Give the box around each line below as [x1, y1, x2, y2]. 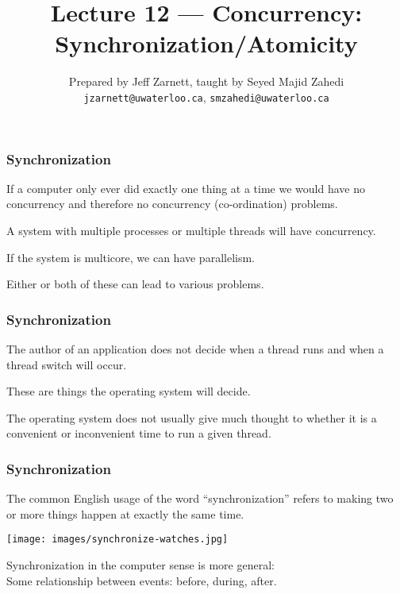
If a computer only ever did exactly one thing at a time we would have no [6, 179, 365, 196]
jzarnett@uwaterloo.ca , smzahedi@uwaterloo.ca [83, 88, 329, 105]
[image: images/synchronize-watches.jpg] [6, 534, 229, 546]
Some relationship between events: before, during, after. [6, 572, 277, 588]
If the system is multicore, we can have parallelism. [6, 249, 255, 265]
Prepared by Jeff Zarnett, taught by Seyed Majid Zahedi [68, 73, 344, 90]
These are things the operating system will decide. [6, 383, 251, 399]
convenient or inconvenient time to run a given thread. [6, 425, 271, 442]
